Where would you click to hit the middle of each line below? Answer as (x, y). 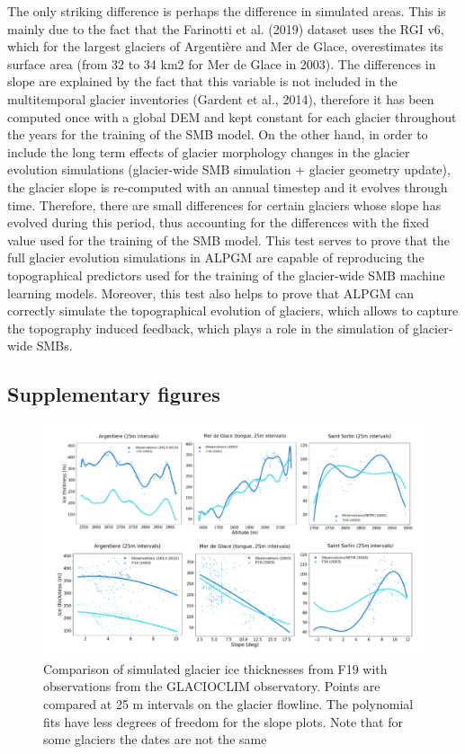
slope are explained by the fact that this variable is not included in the (202, 81)
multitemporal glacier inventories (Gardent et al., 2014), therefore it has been (221, 98)
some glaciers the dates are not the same (155, 739)
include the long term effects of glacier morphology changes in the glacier (209, 151)
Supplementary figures (114, 394)
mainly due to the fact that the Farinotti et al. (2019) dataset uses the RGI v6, (226, 28)
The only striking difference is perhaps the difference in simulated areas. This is (227, 11)
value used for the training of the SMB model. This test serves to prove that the (228, 240)
